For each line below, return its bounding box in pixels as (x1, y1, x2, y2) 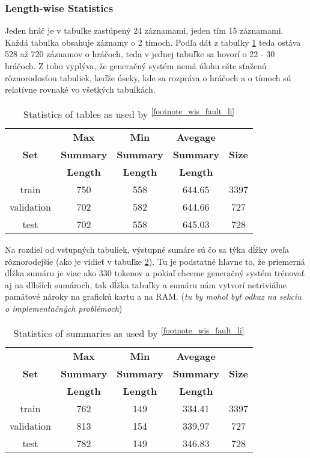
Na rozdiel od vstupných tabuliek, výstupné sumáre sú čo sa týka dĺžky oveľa (5, 243, 289, 256)
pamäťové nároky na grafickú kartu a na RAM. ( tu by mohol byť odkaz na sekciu (5, 290, 302, 303)
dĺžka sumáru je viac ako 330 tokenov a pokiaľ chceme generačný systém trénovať (5, 267, 305, 279)
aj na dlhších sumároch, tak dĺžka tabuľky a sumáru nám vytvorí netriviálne (5, 278, 287, 291)
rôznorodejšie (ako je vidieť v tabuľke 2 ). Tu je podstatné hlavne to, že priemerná (5, 255, 305, 267)
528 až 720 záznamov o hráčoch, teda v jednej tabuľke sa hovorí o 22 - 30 (5, 48, 275, 60)
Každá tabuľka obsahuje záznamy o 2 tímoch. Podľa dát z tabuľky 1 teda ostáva (5, 36, 301, 48)
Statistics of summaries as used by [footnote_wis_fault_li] (13, 324, 245, 340)
